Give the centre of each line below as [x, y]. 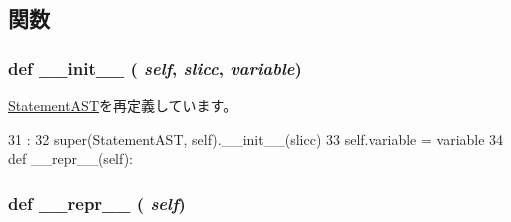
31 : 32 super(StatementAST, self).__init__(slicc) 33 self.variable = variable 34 [256, 138]
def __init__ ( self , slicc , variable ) [155, 67]
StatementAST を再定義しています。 [123, 105]
